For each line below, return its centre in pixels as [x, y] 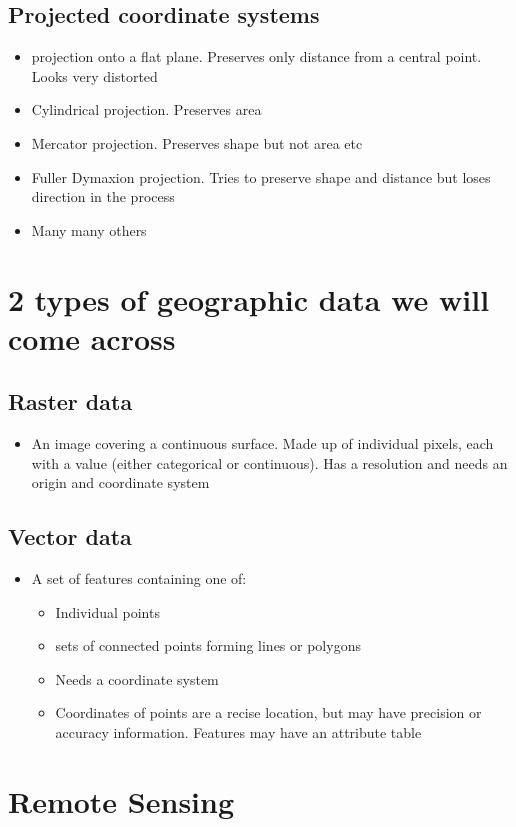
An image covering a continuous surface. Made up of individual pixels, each [262, 443]
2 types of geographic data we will [249, 298]
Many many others [89, 229]
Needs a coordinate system [137, 678]
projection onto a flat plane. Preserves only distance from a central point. [256, 56]
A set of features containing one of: [139, 578]
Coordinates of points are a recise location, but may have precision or [268, 712]
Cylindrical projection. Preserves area [146, 109]
